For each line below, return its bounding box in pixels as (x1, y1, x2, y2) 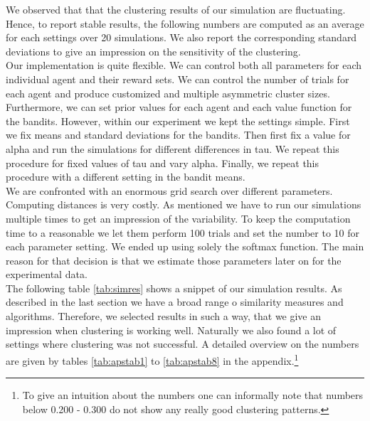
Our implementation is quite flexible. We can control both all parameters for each (6, 58, 362, 73)
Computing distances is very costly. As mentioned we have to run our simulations (6, 197, 361, 212)
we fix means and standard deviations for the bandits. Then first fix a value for (6, 127, 351, 142)
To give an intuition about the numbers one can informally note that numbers (22, 388, 364, 403)
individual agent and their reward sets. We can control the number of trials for (6, 71, 349, 86)
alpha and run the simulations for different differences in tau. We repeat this (6, 141, 339, 156)
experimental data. (6, 267, 88, 282)
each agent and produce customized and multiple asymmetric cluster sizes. (6, 85, 330, 100)
